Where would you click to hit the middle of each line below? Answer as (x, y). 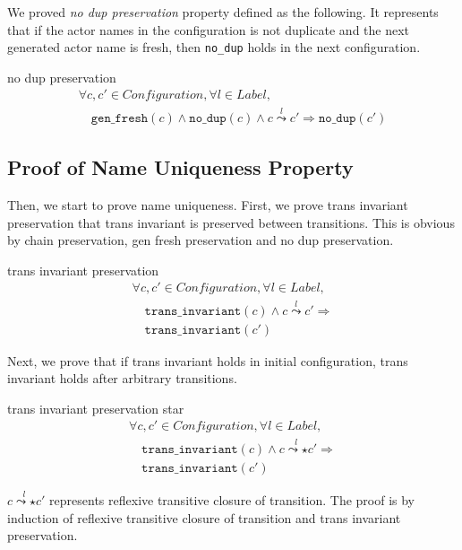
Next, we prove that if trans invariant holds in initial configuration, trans (208, 360)
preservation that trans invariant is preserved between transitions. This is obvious (231, 222)
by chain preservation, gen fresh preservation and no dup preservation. (201, 240)
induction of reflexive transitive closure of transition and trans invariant (204, 517)
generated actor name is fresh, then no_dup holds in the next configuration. (214, 47)
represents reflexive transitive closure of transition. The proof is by (232, 499)
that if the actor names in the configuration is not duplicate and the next (209, 29)
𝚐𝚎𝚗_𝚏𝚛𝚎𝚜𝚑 (120, 118)
